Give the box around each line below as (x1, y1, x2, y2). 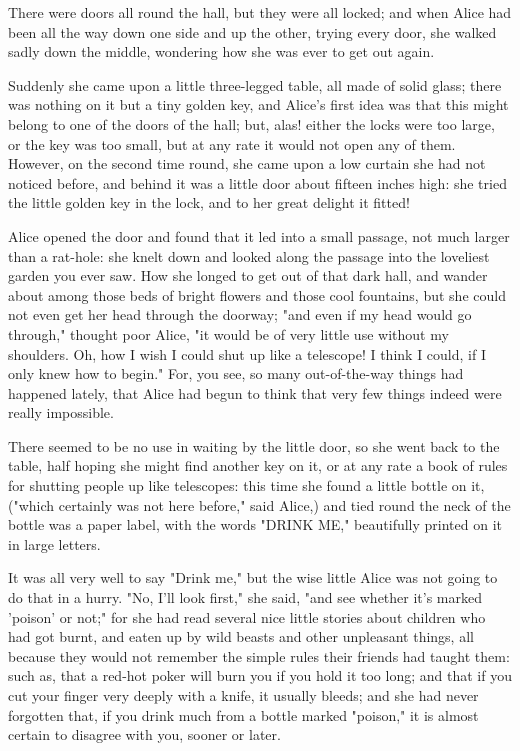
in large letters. (8, 533, 101, 554)
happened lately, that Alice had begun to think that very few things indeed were (8, 382, 502, 403)
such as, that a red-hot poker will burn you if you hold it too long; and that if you (8, 665, 512, 686)
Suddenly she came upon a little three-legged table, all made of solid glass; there (8, 74, 502, 95)
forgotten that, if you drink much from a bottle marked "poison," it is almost (8, 704, 479, 725)
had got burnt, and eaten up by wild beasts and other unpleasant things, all (8, 626, 474, 647)
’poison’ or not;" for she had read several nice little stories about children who (8, 606, 486, 627)
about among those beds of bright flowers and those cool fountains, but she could (8, 284, 506, 305)
